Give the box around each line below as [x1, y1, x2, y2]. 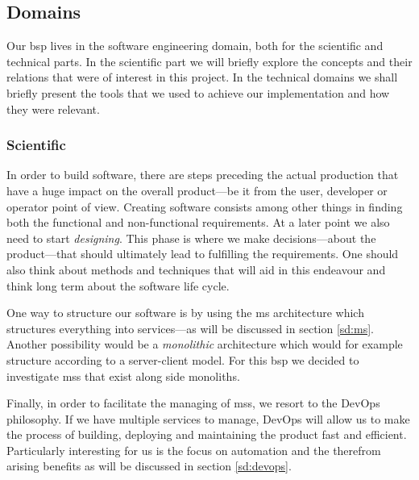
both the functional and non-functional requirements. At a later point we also [6, 214, 390, 231]
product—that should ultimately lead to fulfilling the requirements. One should [6, 245, 399, 262]
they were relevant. [6, 100, 100, 117]
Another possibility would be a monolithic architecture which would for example [6, 336, 403, 353]
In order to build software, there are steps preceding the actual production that [6, 166, 399, 183]
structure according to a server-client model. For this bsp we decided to [6, 351, 359, 368]
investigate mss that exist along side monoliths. [6, 367, 240, 384]
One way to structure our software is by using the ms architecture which [6, 304, 364, 321]
